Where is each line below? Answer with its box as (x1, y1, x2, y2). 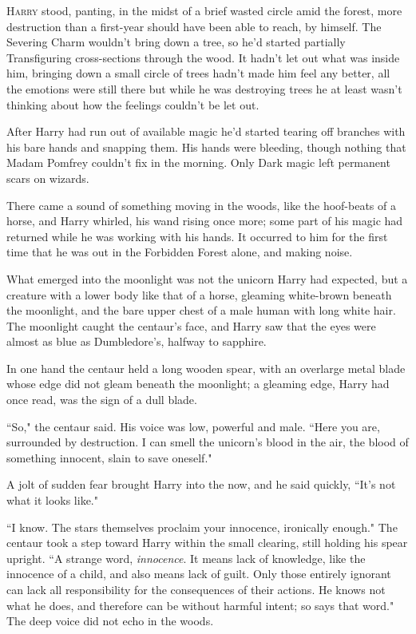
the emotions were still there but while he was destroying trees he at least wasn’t (6, 80, 402, 97)
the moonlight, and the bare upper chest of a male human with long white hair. (6, 302, 396, 319)
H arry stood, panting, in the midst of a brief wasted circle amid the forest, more (6, 2, 402, 18)
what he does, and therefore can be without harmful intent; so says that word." (6, 596, 394, 613)
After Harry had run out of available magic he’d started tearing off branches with (6, 123, 406, 140)
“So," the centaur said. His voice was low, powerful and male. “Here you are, (6, 418, 380, 434)
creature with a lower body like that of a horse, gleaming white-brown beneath (6, 286, 392, 303)
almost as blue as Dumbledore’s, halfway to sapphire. (6, 333, 267, 350)
